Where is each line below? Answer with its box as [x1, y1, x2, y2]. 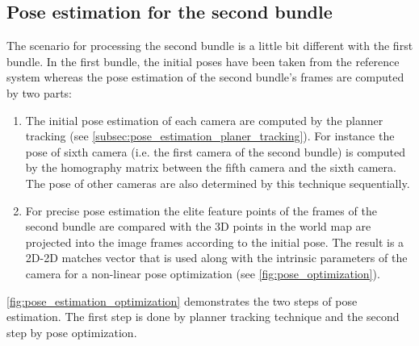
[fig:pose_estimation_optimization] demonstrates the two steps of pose [6, 292, 358, 309]
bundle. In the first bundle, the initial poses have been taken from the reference [6, 52, 400, 69]
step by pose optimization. [6, 323, 137, 340]
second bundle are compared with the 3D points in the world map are [25, 218, 371, 235]
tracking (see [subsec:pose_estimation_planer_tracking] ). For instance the [25, 127, 395, 144]
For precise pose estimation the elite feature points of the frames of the [25, 202, 377, 219]
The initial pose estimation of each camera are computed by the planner [25, 111, 383, 128]
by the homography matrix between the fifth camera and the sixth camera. [25, 159, 396, 176]
